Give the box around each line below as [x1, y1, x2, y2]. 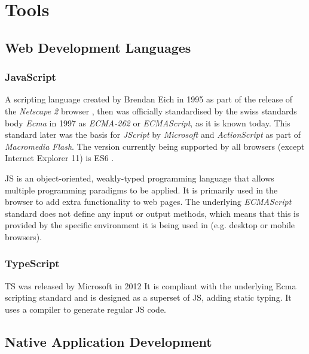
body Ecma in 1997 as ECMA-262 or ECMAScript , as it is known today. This [5, 116, 290, 129]
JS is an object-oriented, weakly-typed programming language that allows [5, 171, 274, 184]
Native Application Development [5, 332, 212, 350]
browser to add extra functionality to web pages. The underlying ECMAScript [5, 195, 292, 208]
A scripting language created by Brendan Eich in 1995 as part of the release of [5, 93, 293, 105]
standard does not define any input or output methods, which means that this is [5, 207, 299, 219]
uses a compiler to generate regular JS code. [5, 302, 166, 315]
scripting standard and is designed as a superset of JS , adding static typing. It [5, 291, 292, 304]
